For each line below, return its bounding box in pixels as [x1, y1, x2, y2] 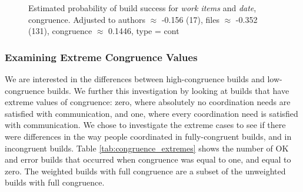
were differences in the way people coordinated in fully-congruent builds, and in [5, 130, 292, 142]
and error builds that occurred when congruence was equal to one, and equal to [5, 153, 291, 166]
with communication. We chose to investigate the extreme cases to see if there [5, 119, 286, 131]
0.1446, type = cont [108, 25, 179, 37]
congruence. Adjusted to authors [28, 13, 145, 25]
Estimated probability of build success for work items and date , [28, 2, 257, 14]
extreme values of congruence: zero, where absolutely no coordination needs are [5, 96, 291, 108]
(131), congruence [28, 25, 92, 37]
